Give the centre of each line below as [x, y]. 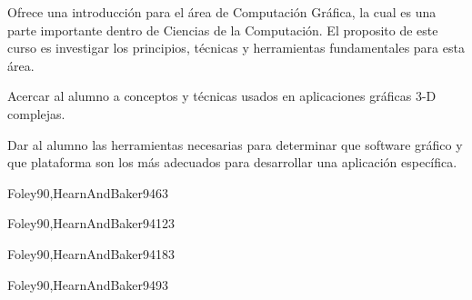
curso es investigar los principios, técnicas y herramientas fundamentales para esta [236, 48]
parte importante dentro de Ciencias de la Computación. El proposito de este [223, 30]
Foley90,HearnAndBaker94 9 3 [88, 284]
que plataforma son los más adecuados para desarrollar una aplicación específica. [232, 162]
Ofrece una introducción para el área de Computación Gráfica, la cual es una [222, 12]
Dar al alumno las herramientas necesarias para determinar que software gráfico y [235, 144]
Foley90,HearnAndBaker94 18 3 [91, 253]
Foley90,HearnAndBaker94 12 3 [91, 223]
